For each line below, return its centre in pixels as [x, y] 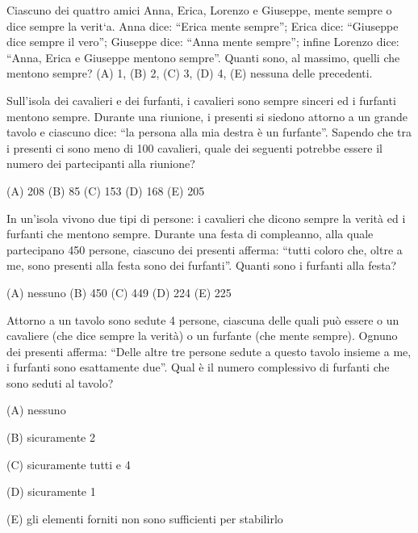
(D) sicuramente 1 [51, 491]
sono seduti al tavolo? [60, 382]
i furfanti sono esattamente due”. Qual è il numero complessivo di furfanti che [198, 367]
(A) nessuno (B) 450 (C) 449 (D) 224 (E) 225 [119, 292]
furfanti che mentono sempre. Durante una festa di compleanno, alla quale [190, 234]
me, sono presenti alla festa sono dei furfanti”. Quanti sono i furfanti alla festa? [202, 265]
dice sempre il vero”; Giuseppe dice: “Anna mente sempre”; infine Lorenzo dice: [203, 42]
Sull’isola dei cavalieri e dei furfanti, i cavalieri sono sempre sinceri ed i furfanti [201, 100]
